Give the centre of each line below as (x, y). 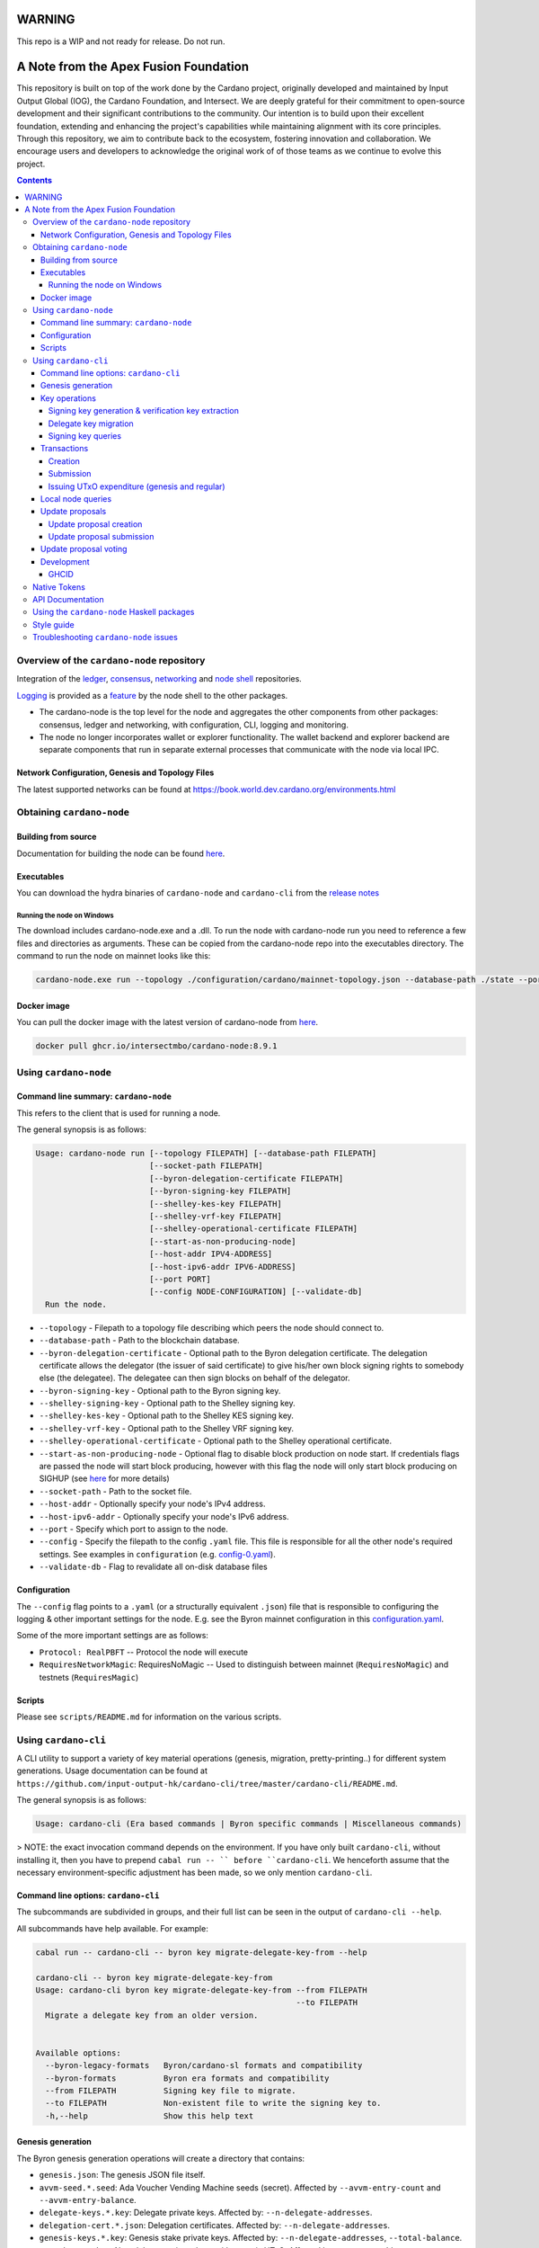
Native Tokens (59, 587)
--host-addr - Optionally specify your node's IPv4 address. (152, 1504)
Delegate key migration (91, 424)
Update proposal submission (101, 537)
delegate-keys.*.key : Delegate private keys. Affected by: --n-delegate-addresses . (206, 2213)
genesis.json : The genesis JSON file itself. (122, 2175)
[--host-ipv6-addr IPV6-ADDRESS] (222, 1267)
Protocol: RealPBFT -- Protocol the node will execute (144, 1652)
